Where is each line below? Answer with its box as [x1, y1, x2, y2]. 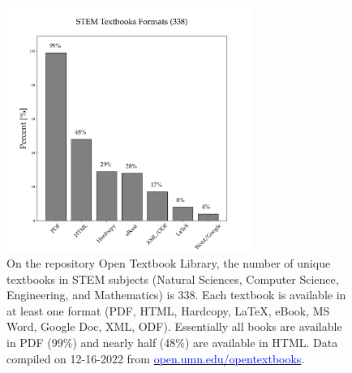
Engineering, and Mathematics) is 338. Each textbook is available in [6, 286, 346, 303]
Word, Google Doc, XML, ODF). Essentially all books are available [6, 318, 342, 335]
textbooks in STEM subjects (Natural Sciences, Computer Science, [6, 270, 339, 287]
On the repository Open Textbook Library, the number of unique [6, 254, 331, 271]
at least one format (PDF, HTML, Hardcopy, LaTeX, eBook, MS [6, 302, 330, 319]
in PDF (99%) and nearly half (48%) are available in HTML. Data [6, 333, 338, 350]
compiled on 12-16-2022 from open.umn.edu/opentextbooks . [6, 349, 305, 367]
